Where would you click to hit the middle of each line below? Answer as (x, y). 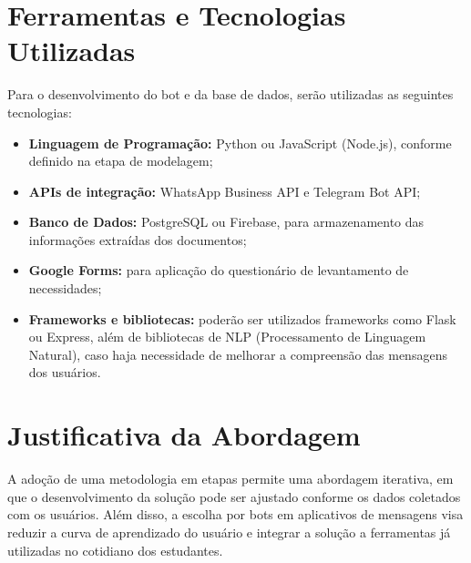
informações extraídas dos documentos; (138, 239)
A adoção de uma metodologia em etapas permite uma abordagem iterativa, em (230, 479)
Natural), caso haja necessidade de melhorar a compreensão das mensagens (238, 354)
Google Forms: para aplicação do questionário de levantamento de (219, 270)
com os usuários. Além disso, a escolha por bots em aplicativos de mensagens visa (235, 514)
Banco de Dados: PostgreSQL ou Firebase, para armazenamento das (226, 222)
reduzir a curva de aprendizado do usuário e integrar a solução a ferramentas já (229, 532)
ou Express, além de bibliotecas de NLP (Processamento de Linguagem (227, 337)
